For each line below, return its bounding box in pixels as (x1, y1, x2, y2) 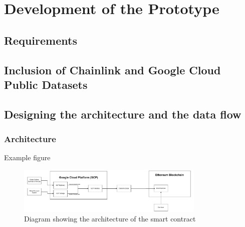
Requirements (4, 32, 77, 48)
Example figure (4, 152, 51, 163)
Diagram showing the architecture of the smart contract (24, 213, 196, 224)
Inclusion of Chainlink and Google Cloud (4, 62, 221, 77)
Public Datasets (4, 76, 88, 92)
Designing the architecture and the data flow (4, 106, 241, 122)
